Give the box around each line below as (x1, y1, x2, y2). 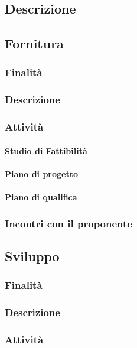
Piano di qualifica (5, 191, 77, 203)
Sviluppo (5, 246, 60, 265)
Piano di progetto (5, 167, 79, 180)
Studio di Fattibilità (5, 144, 87, 157)
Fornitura (5, 34, 64, 53)
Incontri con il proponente (5, 216, 132, 230)
